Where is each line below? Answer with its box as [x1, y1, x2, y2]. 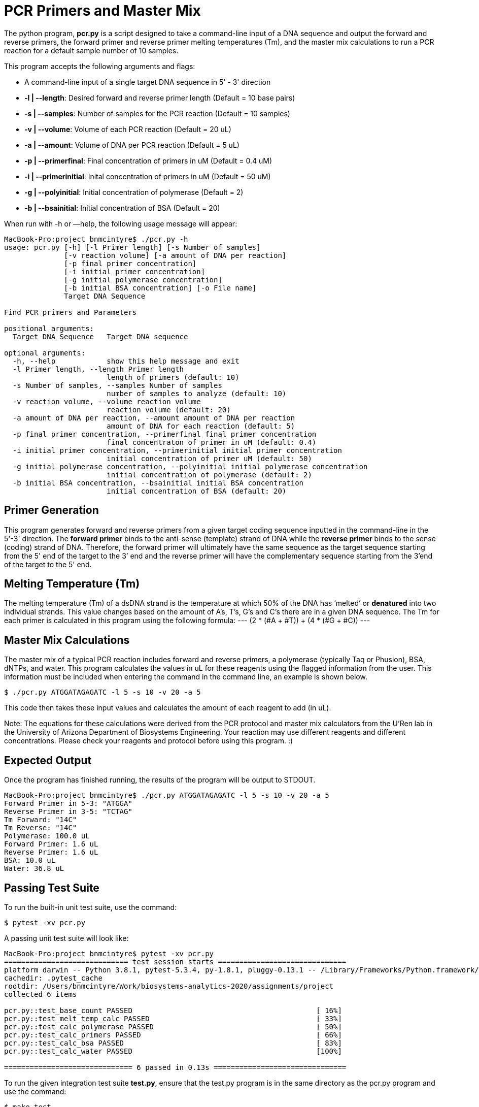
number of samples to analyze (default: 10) [107, 389, 287, 398]
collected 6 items [4, 990, 77, 998]
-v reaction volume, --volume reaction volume [12, 397, 201, 406]
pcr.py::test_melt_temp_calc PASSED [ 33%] [4, 1014, 342, 1023]
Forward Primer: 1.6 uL [4, 840, 98, 849]
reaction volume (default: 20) [107, 405, 231, 414]
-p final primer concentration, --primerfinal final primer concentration [12, 430, 317, 438]
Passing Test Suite [4, 881, 99, 894]
